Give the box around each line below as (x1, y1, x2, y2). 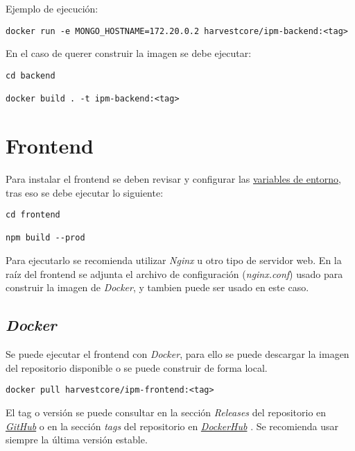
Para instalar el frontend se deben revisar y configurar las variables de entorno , (6, 171, 341, 186)
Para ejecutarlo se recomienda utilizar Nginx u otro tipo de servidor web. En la (6, 253, 342, 268)
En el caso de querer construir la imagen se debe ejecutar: (6, 46, 252, 60)
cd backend (6, 70, 55, 81)
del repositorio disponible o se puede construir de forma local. (6, 360, 268, 375)
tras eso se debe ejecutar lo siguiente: (6, 185, 164, 199)
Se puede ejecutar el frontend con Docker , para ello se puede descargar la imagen (6, 347, 349, 361)
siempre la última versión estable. (6, 432, 148, 447)
